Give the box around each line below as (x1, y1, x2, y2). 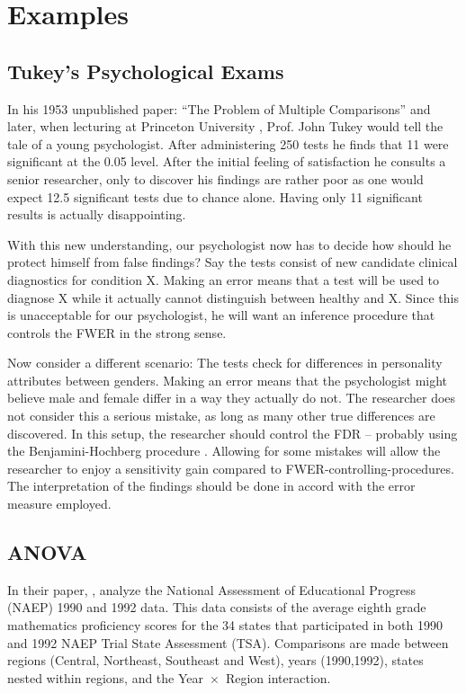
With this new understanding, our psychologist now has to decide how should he (7, 235, 452, 253)
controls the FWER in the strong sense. (7, 323, 227, 342)
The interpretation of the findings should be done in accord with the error (7, 476, 416, 495)
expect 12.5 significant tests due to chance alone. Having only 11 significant (7, 187, 423, 206)
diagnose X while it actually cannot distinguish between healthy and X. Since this (7, 288, 459, 307)
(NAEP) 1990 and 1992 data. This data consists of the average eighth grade (7, 598, 426, 617)
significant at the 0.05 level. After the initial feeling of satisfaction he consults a (7, 152, 446, 171)
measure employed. (7, 494, 112, 513)
